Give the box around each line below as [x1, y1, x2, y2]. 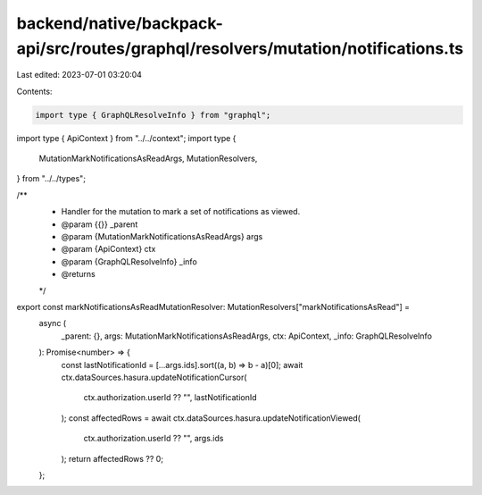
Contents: [16, 86, 53, 96]
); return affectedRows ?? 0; [61, 453, 164, 464]
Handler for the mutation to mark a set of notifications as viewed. [61, 206, 301, 217]
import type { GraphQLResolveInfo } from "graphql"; [35, 110, 271, 120]
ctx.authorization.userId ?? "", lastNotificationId [83, 392, 258, 403]
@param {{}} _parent [61, 219, 138, 230]
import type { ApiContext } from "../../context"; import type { [16, 132, 237, 143]
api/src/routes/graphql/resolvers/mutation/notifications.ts [16, 38, 464, 58]
